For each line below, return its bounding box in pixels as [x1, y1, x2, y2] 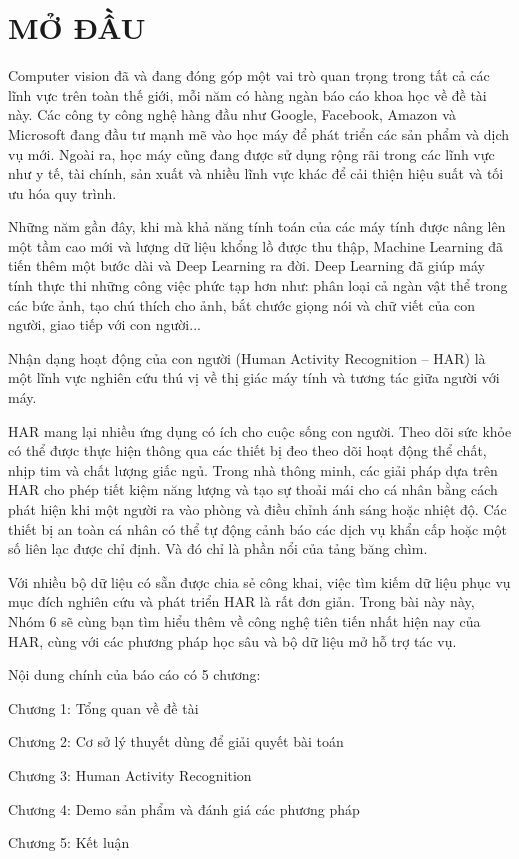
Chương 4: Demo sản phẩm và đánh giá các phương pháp [8, 798, 360, 819]
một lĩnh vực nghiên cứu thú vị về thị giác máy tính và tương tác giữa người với [8, 367, 500, 388]
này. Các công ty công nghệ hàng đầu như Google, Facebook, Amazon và [8, 104, 456, 125]
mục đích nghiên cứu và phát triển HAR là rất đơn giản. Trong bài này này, [8, 591, 475, 612]
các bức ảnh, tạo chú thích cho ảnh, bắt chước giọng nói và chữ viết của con [8, 294, 476, 315]
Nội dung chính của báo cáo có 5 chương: [8, 664, 261, 685]
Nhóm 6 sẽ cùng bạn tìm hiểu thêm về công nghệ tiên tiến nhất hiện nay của [8, 610, 481, 631]
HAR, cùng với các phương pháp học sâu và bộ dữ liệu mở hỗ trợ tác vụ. [8, 630, 457, 651]
